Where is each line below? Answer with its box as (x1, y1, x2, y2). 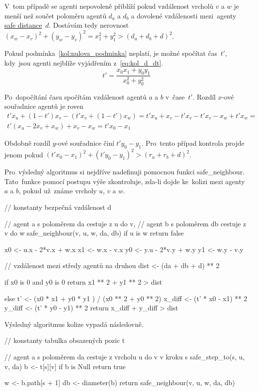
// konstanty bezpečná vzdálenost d (4, 202, 112, 212)
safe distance (4, 20, 42, 30)
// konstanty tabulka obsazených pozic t (4, 335, 125, 345)
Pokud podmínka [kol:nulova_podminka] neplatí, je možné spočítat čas (4, 48, 217, 58)
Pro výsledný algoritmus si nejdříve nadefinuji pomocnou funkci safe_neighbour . (4, 167, 245, 177)
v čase (165, 91, 185, 102)
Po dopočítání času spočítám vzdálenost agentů (4, 91, 147, 102)
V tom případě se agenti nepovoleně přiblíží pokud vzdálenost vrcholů (4, 1, 213, 11)
